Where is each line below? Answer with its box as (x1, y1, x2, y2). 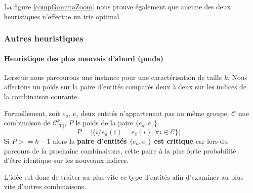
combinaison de (4, 117, 50, 128)
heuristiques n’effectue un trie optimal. (4, 11, 121, 21)
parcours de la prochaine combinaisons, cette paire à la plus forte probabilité (4, 145, 236, 155)
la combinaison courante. (4, 91, 79, 102)
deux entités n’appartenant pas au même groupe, (81, 108, 229, 118)
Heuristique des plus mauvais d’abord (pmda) (4, 53, 164, 63)
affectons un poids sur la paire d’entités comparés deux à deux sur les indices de (4, 81, 247, 92)
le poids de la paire (75, 117, 133, 128)
